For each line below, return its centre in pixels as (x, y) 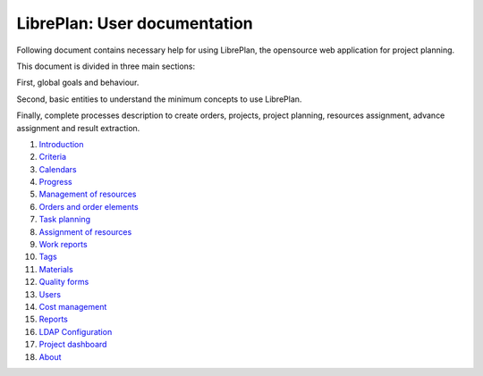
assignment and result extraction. (78, 128)
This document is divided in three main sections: (106, 66)
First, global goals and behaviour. (78, 83)
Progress (55, 182)
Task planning (65, 220)
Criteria (53, 157)
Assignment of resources (85, 231)
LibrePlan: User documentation (135, 23)
